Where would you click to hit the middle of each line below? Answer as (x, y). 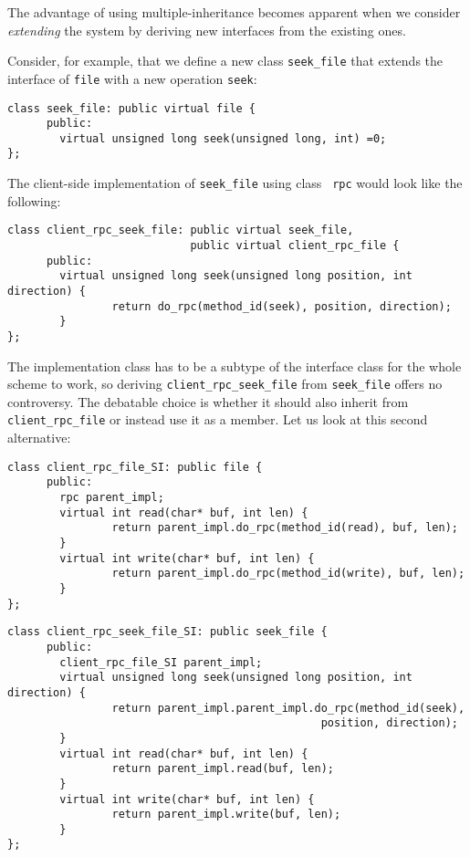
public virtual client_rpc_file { (295, 246)
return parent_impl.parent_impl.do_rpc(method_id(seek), (288, 708)
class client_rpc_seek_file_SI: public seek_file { (167, 632)
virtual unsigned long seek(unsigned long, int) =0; (223, 138)
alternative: (39, 438)
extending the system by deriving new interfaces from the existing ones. (207, 30)
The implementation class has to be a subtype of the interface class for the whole (235, 366)
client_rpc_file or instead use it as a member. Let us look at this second (218, 419)
